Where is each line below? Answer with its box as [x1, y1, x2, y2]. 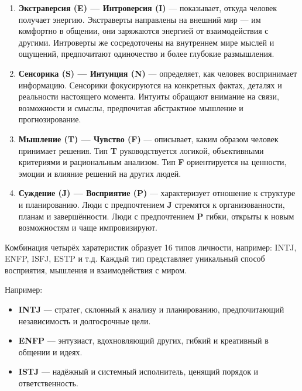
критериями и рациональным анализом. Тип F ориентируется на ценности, [18, 156, 287, 168]
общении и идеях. [18, 345, 83, 358]
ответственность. [18, 377, 78, 389]
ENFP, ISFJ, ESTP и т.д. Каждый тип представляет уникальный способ [5, 252, 265, 265]
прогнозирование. [18, 113, 81, 125]
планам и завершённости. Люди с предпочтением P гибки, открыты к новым [18, 210, 294, 222]
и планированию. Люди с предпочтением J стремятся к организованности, [18, 198, 285, 210]
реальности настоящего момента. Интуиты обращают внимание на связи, [18, 90, 279, 102]
